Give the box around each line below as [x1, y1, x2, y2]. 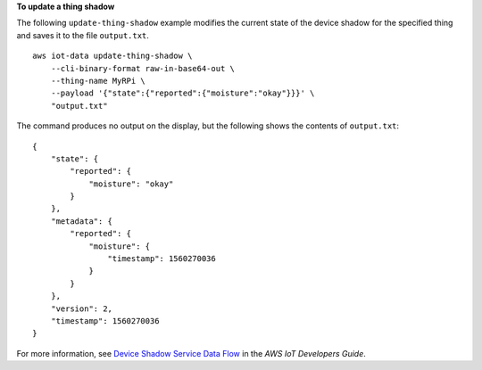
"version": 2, [50, 303, 113, 314]
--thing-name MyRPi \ [50, 76, 146, 86]
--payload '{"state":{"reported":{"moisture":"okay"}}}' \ [50, 88, 315, 98]
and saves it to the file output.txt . [16, 29, 149, 40]
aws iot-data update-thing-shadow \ [32, 51, 193, 62]
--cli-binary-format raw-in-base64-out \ [50, 63, 236, 73]
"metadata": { [50, 216, 113, 226]
